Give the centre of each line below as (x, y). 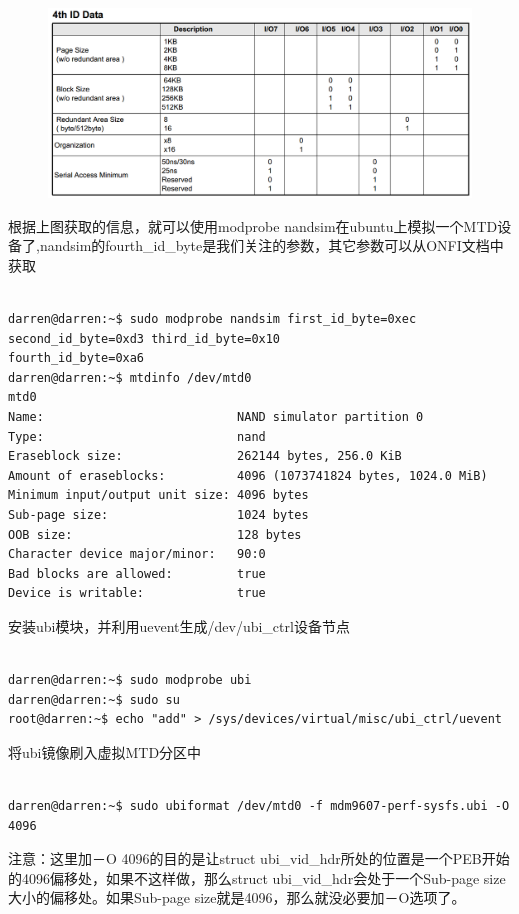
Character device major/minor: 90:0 (137, 554)
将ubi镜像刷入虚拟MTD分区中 (105, 751)
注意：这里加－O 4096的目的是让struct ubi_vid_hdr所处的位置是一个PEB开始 (259, 858)
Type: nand (137, 436)
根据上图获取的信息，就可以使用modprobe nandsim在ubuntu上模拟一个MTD (253, 225)
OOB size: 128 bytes (155, 534)
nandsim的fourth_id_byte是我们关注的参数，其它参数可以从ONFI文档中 (271, 245)
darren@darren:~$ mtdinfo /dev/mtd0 (130, 377)
